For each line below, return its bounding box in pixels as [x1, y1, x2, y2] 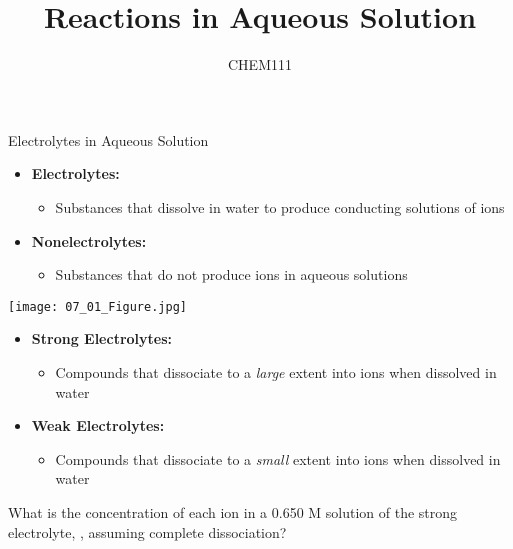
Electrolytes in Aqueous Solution [8, 129, 209, 150]
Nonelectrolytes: [31, 230, 147, 251]
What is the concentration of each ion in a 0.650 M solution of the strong [8, 501, 458, 522]
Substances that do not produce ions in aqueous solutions [55, 264, 408, 285]
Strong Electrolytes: [31, 328, 172, 349]
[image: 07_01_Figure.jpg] [8, 299, 187, 314]
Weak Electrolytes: [31, 415, 165, 436]
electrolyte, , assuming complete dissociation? [8, 521, 287, 542]
